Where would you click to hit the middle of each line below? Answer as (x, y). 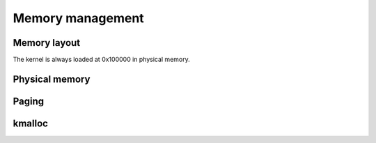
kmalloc (31, 123)
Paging (29, 101)
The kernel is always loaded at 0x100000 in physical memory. (102, 60)
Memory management (78, 18)
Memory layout (47, 43)
